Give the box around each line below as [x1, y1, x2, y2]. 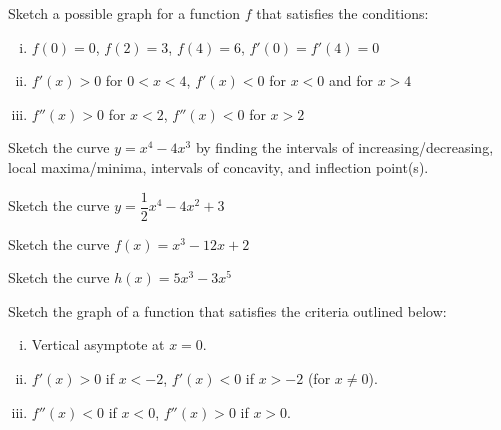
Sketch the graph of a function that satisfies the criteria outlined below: [8, 300, 447, 321]
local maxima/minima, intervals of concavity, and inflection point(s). [8, 156, 429, 177]
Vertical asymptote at [31, 334, 165, 355]
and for [328, 70, 373, 91]
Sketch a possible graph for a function [8, 3, 241, 23]
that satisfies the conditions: [256, 3, 429, 23]
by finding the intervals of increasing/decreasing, [195, 137, 494, 158]
